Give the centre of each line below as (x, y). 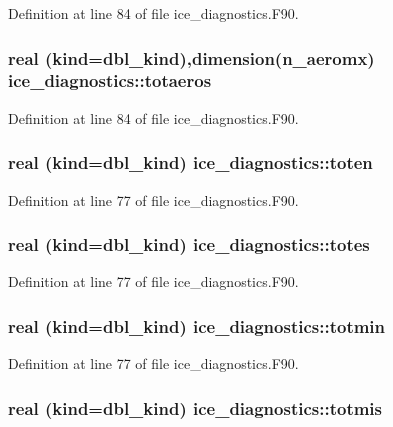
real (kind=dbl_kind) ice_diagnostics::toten (190, 162)
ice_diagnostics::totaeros (110, 80)
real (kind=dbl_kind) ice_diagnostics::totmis (195, 407)
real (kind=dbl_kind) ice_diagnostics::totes (189, 244)
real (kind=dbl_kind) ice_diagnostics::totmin (197, 325)
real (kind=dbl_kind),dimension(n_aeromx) (191, 57)
